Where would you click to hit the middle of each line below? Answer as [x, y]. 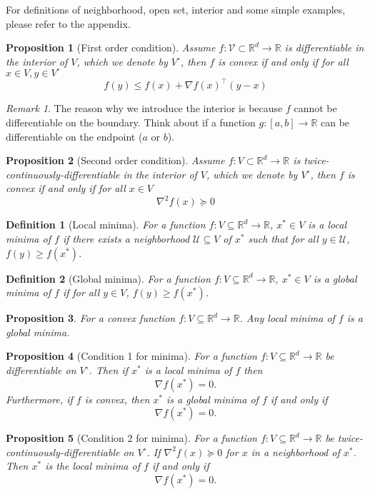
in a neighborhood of [295, 452]
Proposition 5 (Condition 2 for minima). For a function [131, 438]
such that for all [283, 239]
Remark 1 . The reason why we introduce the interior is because [144, 108]
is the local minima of [92, 466]
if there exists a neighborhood [126, 239]
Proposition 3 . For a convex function [91, 318]
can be [335, 122]
